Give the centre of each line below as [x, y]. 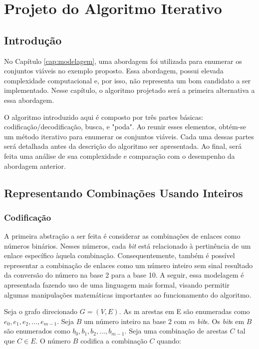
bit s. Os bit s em [221, 321]
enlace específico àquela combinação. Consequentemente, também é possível [120, 255]
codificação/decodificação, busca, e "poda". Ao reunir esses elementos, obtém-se [125, 127]
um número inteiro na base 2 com [135, 321]
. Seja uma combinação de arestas [176, 331]
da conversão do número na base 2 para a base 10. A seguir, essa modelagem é [124, 275]
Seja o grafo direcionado [41, 311]
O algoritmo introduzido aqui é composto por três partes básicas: [104, 117]
